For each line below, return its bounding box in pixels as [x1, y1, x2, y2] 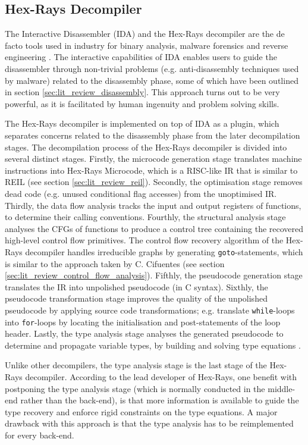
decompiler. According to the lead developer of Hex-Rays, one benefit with [25, 371, 297, 383]
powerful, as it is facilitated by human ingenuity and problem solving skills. [5, 97, 279, 109]
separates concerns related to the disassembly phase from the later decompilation [5, 129, 300, 141]
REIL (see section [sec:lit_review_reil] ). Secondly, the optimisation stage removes [5, 176, 303, 188]
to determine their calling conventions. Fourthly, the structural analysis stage [5, 211, 286, 223]
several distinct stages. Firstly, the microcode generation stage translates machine [5, 152, 302, 165]
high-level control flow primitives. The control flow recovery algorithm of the [5, 234, 284, 246]
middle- [268, 382, 296, 394]
